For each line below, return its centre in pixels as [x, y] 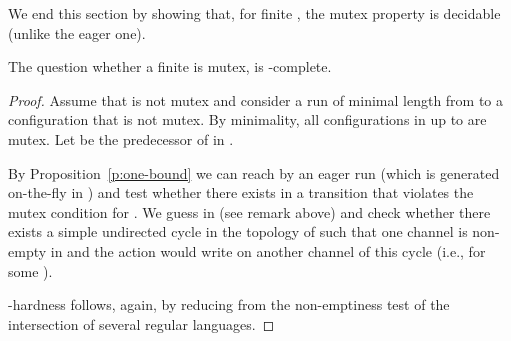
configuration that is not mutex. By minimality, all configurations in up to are [247, 119]
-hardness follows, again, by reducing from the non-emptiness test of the [229, 304]
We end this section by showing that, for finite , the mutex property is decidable [254, 13]
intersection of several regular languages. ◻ [141, 323]
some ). [30, 270]
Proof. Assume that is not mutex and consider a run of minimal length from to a [256, 99]
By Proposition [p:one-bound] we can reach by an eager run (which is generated [254, 172]
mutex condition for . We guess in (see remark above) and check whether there [249, 211]
